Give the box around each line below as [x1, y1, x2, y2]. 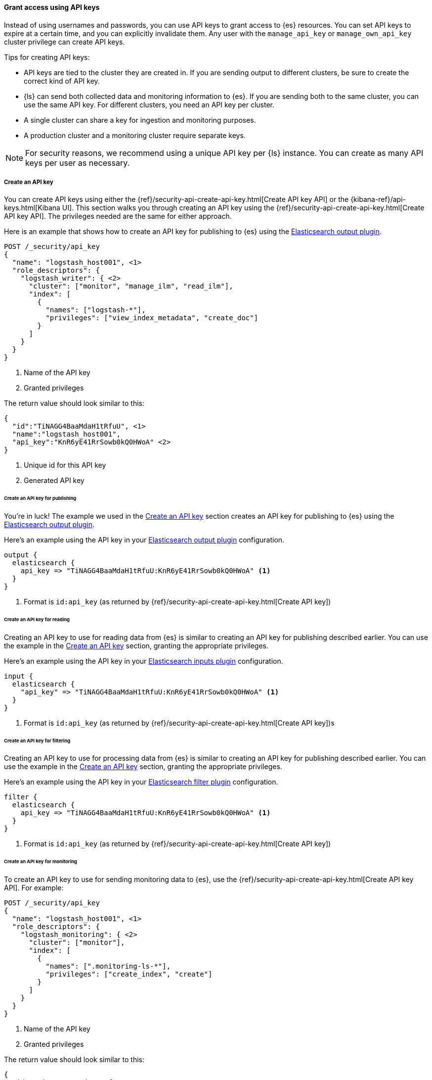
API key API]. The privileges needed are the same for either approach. [4, 212, 232, 221]
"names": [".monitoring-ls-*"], [45, 962, 171, 971]
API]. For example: [4, 884, 64, 892]
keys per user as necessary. [25, 157, 130, 168]
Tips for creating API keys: [4, 52, 90, 61]
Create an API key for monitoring [4, 859, 77, 865]
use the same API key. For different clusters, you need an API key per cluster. [24, 100, 275, 109]
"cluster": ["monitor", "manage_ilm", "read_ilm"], [29, 282, 233, 291]
